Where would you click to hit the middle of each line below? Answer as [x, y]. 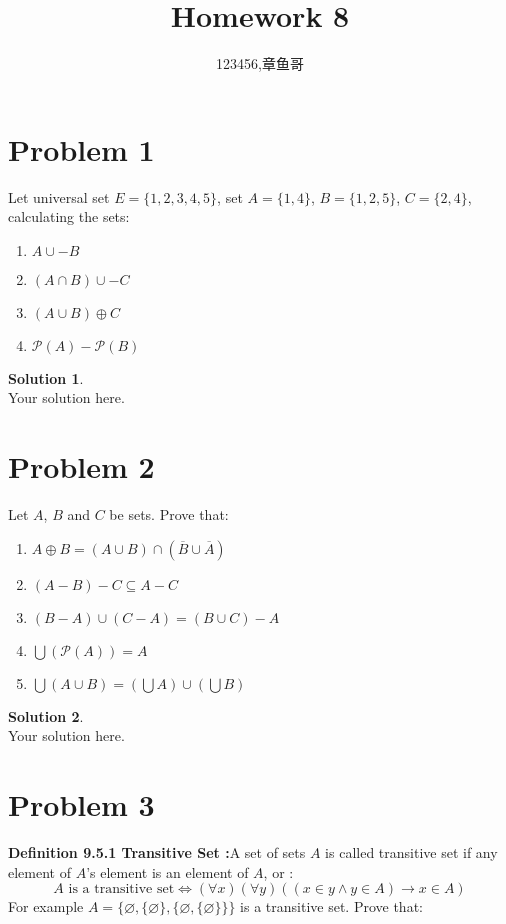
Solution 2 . [46, 715]
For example [46, 906]
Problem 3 [81, 804]
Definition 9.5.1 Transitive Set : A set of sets [157, 852]
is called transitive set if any [411, 852]
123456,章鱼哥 [260, 63]
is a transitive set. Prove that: [331, 906]
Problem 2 [81, 466]
